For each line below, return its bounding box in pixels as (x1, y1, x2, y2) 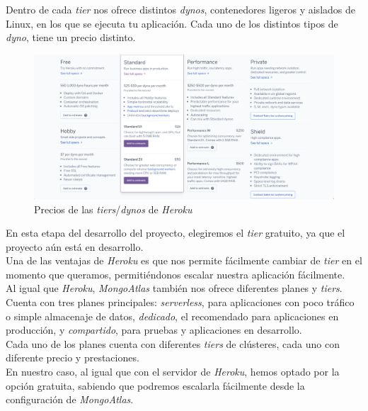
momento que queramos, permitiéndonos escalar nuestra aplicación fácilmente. (6, 266, 345, 281)
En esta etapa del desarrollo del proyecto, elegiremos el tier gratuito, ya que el (6, 225, 345, 240)
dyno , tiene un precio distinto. (6, 30, 136, 45)
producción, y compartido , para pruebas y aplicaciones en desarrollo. (6, 322, 302, 337)
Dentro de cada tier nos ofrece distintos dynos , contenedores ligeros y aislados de (6, 2, 355, 16)
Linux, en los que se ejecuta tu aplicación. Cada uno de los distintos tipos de (6, 16, 338, 30)
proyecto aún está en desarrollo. (6, 239, 144, 254)
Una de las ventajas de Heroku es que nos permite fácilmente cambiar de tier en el (6, 253, 362, 268)
